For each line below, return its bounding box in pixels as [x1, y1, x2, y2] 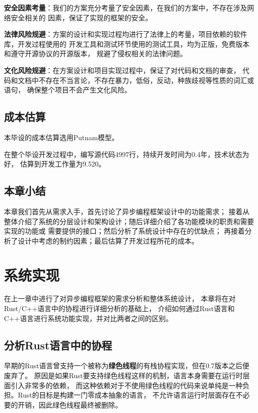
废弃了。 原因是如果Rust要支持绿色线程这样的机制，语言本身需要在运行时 [4, 370, 243, 381]
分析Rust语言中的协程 [4, 337, 112, 352]
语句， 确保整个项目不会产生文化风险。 [4, 84, 131, 95]
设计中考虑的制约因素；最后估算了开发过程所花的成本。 [17, 235, 198, 246]
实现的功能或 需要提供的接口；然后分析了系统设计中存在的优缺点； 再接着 [4, 226, 245, 236]
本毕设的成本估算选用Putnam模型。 [4, 132, 119, 142]
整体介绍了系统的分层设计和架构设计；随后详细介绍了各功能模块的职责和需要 [4, 216, 254, 226]
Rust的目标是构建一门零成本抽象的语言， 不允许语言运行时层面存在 [17, 390, 236, 400]
